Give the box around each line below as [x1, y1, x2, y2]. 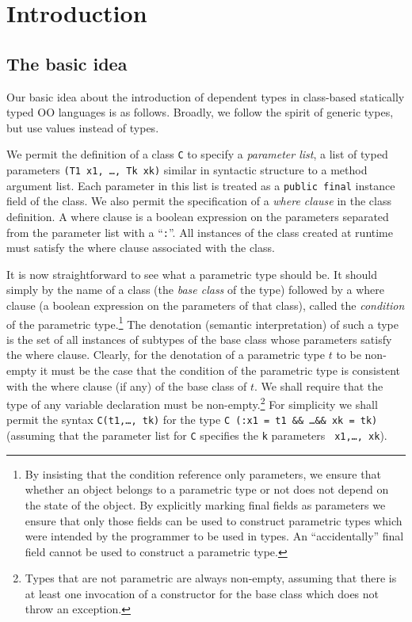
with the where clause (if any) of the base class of [6, 377, 247, 394]
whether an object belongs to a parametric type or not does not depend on [25, 481, 389, 498]
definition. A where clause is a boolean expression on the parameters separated [6, 208, 389, 224]
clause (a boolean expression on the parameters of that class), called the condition [6, 296, 405, 313]
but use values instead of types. [6, 119, 159, 135]
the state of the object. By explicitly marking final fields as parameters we [25, 496, 386, 513]
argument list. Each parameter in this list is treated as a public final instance [6, 177, 395, 193]
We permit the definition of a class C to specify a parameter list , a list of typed [6, 146, 388, 162]
